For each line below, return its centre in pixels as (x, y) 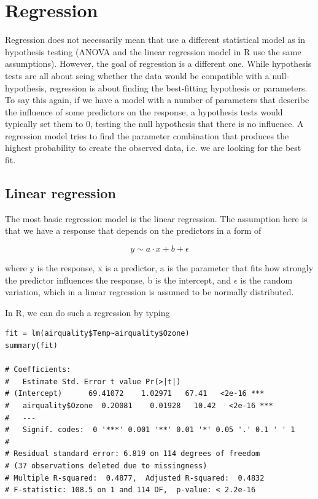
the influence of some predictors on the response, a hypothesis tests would (144, 111)
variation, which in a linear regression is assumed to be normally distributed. (149, 292)
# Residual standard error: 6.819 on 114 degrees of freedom (133, 454)
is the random (266, 280)
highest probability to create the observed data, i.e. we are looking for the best (153, 148)
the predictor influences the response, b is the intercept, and (118, 280)
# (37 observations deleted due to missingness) (106, 466)
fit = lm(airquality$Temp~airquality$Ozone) (97, 334)
